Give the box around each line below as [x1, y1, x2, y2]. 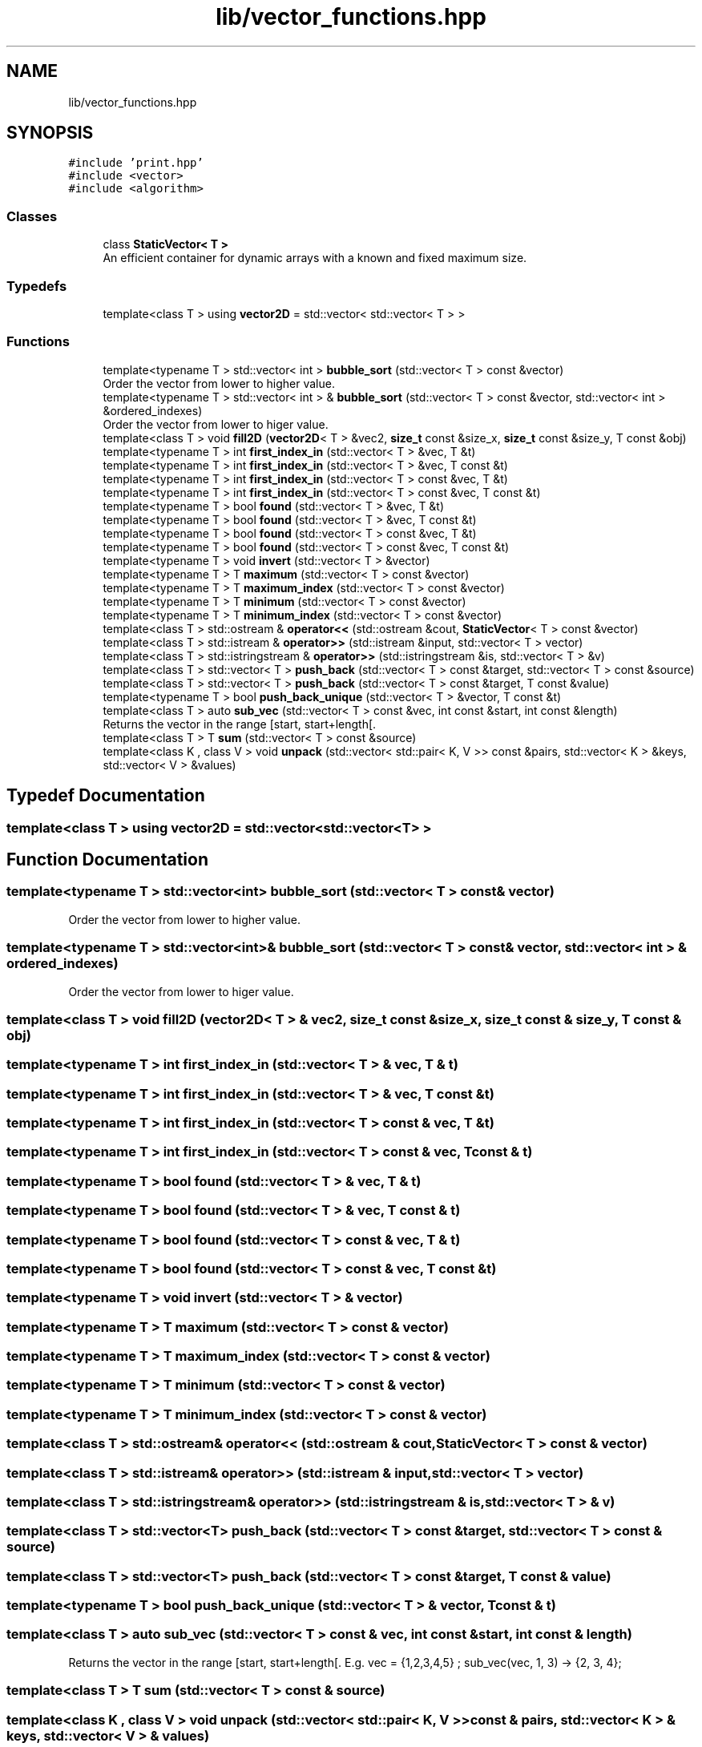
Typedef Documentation [6, 785, 205, 806]
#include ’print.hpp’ [68, 156, 204, 170]
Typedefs [6, 277, 67, 294]
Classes [6, 208, 58, 224]
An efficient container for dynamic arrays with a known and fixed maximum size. [103, 251, 527, 265]
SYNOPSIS [6, 123, 94, 143]
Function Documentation [6, 849, 208, 869]
